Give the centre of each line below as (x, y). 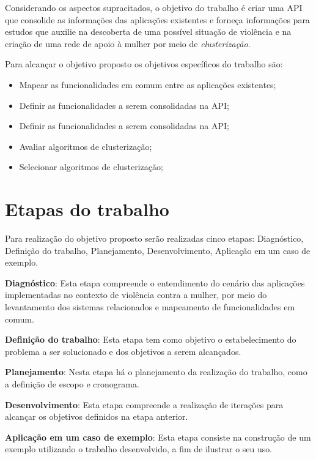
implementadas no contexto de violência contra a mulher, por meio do (136, 295)
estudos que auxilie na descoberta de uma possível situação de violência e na (148, 32)
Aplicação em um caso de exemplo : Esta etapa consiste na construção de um (158, 437)
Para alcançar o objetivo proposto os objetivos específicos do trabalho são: (144, 64)
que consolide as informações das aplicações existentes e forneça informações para (157, 19)
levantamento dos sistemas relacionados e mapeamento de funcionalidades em (150, 307)
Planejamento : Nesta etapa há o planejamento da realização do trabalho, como (156, 372)
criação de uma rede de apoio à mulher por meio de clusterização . (128, 43)
